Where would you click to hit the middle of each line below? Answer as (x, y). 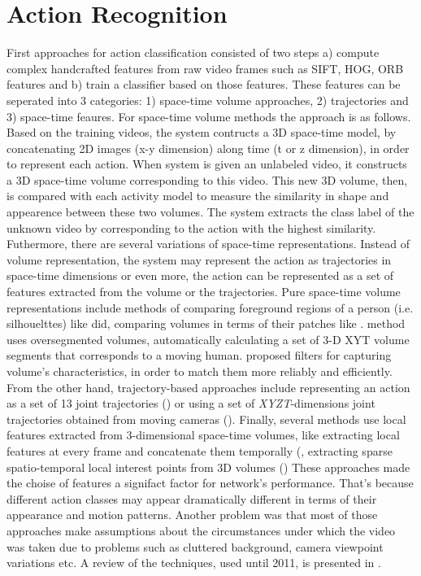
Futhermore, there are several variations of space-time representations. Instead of (208, 244)
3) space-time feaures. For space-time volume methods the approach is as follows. (209, 116)
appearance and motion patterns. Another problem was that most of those (192, 515)
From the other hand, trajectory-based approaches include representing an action (208, 387)
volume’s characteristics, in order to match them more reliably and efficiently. (200, 371)
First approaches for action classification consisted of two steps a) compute (193, 52)
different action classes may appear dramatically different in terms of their (192, 498)
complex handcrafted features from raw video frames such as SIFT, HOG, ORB (205, 68)
